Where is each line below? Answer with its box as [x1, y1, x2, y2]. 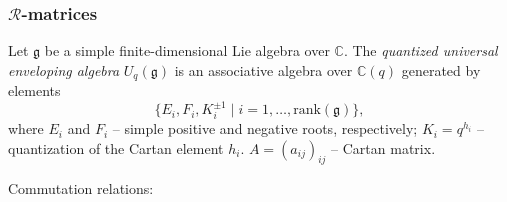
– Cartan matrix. [331, 137, 436, 158]
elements [8, 80, 61, 101]
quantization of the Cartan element [8, 137, 224, 158]
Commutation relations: [8, 178, 154, 199]
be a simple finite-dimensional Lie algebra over [44, 40, 330, 61]
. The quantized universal [343, 40, 498, 61]
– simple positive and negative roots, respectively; [112, 118, 418, 139]
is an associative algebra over [174, 59, 353, 80]
